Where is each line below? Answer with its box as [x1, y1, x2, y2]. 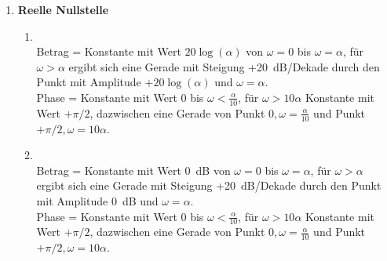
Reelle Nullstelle [17, 2, 109, 17]
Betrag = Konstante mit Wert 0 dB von [36, 161, 231, 178]
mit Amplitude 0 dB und [36, 193, 159, 208]
